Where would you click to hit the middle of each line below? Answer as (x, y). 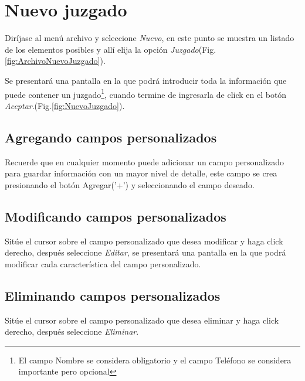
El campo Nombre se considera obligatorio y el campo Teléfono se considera (155, 360)
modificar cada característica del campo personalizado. (103, 263)
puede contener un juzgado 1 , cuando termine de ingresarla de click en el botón (146, 93)
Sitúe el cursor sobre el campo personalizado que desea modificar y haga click (144, 241)
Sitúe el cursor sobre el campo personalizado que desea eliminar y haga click (142, 320)
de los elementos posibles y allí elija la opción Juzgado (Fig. (111, 49)
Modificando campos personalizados (116, 216)
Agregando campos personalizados (111, 137)
